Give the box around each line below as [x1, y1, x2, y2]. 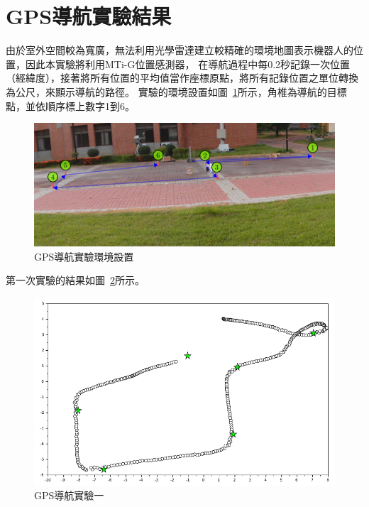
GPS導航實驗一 [34, 488, 104, 503]
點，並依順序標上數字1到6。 [6, 98, 135, 113]
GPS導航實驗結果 [6, 1, 172, 31]
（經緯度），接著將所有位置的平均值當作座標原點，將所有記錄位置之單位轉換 [6, 70, 358, 85]
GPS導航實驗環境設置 [34, 249, 134, 263]
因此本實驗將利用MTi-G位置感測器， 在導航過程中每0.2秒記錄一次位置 [25, 56, 351, 71]
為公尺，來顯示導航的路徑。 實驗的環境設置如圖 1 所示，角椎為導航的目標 [6, 84, 347, 99]
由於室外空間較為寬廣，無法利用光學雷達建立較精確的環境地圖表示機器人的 [6, 43, 353, 58]
